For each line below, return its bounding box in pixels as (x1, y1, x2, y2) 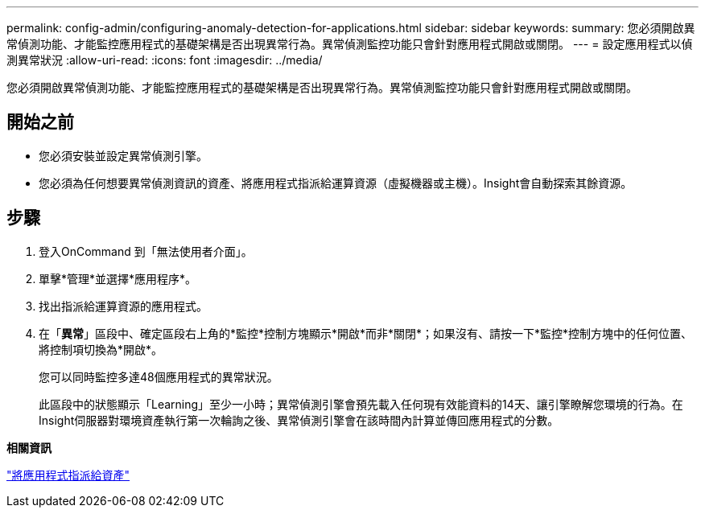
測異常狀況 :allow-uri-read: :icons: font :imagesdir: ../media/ (6, 53, 323, 67)
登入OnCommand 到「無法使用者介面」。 (39, 244, 253, 258)
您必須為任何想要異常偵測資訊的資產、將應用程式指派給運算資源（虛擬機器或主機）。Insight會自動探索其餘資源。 (39, 175, 633, 190)
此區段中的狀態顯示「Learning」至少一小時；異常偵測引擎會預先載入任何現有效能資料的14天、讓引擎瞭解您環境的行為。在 (39, 397, 683, 411)
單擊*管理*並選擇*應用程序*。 (39, 271, 197, 286)
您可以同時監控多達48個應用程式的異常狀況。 (39, 369, 278, 384)
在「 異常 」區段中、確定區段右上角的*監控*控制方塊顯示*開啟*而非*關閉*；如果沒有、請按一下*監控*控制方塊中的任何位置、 (39, 326, 693, 340)
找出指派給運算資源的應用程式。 (39, 298, 208, 313)
